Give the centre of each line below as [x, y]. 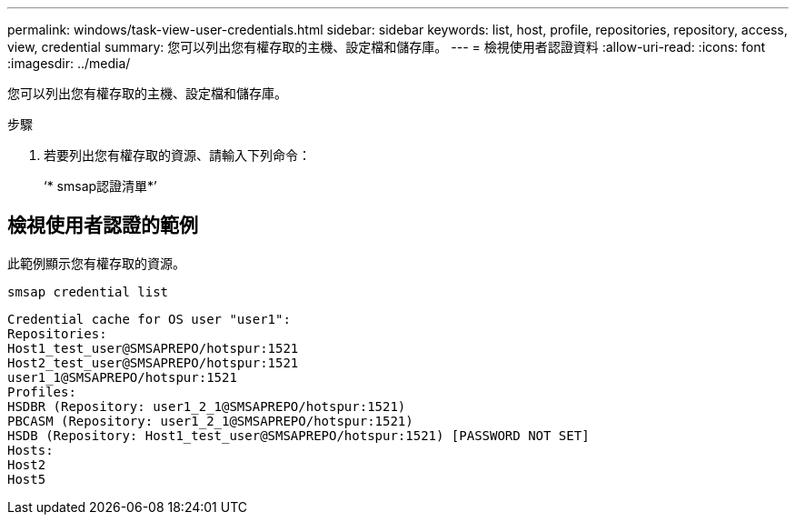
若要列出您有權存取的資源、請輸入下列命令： [177, 155]
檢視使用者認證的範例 [103, 226]
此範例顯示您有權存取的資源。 [96, 263]
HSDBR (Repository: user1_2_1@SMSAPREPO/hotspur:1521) [207, 406]
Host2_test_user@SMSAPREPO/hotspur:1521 [153, 362]
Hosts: [30, 450]
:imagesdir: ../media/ [69, 63]
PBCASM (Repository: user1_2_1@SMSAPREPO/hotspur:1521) [210, 421]
